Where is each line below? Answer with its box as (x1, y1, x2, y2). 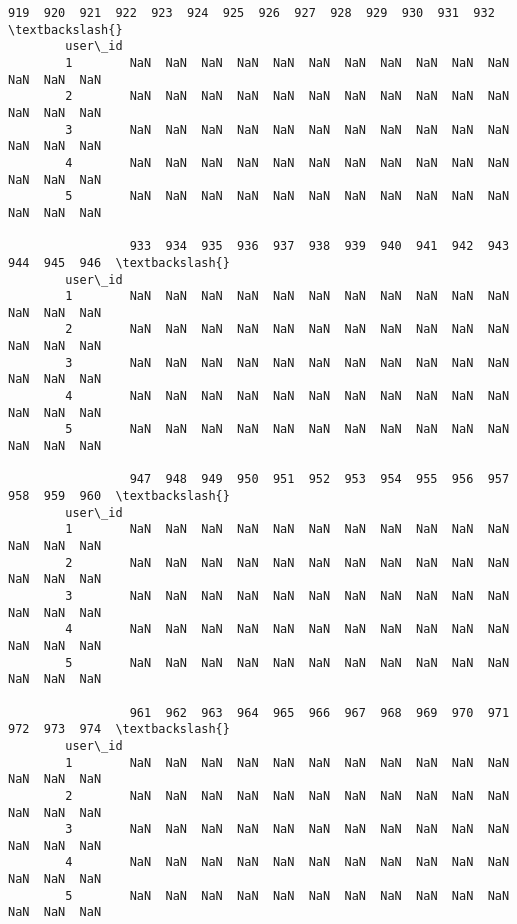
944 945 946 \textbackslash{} (8, 255, 230, 270)
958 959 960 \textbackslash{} (8, 489, 230, 504)
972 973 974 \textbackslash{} (8, 722, 230, 737)
